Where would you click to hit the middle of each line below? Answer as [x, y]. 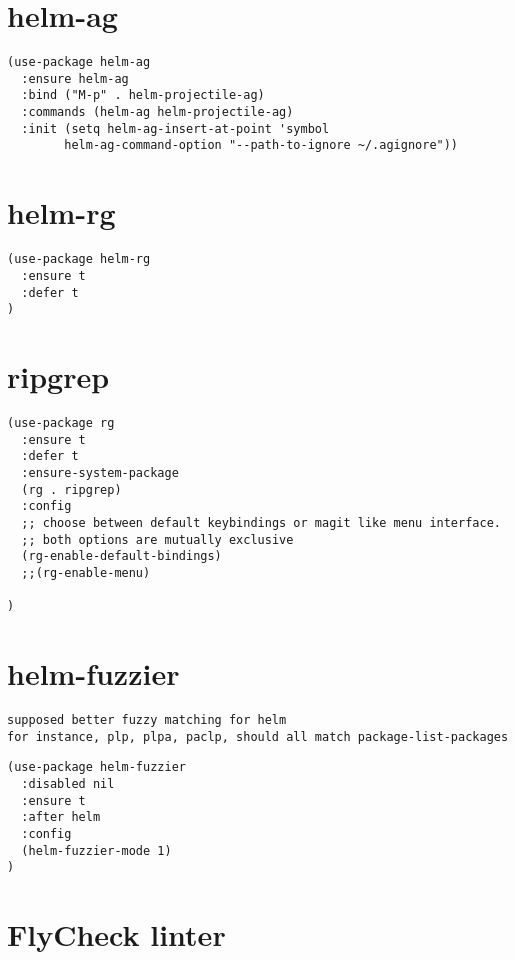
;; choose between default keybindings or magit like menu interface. [261, 522]
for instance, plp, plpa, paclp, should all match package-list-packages [258, 736]
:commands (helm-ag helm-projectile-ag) [157, 112]
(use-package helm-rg [79, 259]
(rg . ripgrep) [71, 489]
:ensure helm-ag [75, 78]
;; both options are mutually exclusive [157, 539]
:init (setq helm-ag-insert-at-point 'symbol [175, 128]
